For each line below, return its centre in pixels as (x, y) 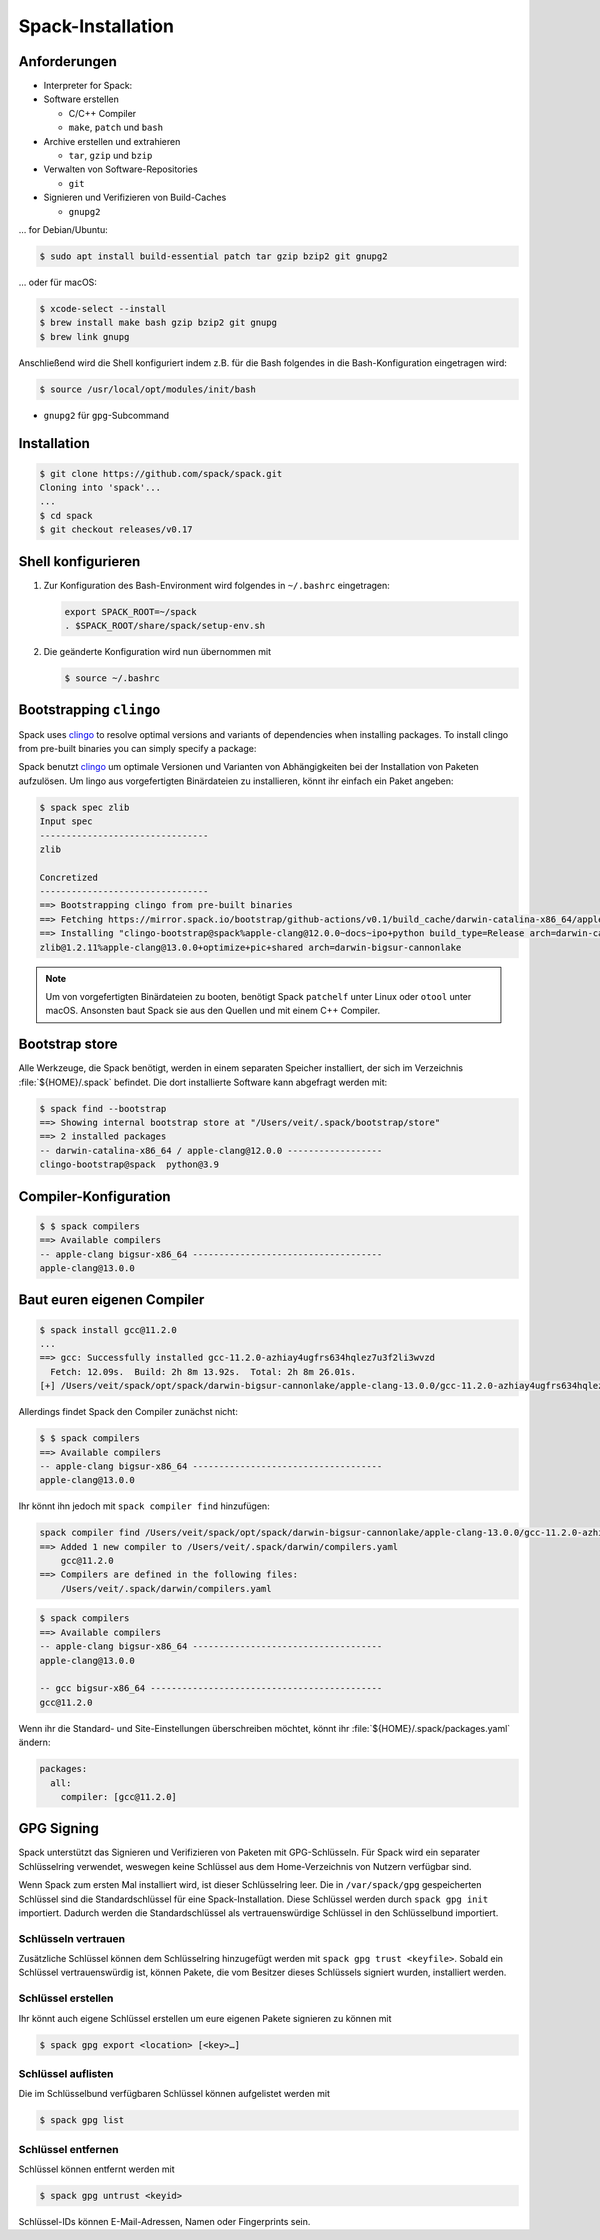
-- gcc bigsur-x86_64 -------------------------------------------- (211, 1688)
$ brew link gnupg (84, 336)
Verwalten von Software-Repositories (121, 169)
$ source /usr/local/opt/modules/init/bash (148, 389)
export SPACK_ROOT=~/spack (130, 611)
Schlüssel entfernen (68, 2149)
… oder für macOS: (57, 282)
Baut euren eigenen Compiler (111, 1300)
